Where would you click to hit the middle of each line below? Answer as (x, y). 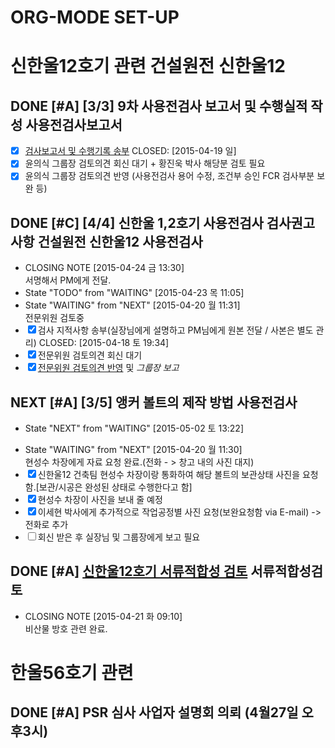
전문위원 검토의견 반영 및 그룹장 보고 (108, 368)
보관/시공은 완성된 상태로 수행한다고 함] (115, 487)
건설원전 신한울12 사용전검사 (120, 241)
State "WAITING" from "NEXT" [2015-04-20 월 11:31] (132, 305)
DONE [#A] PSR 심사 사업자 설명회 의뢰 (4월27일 (154, 712)
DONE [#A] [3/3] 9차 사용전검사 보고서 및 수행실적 (159, 106)
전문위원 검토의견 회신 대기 (90, 355)
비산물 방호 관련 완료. (66, 628)
